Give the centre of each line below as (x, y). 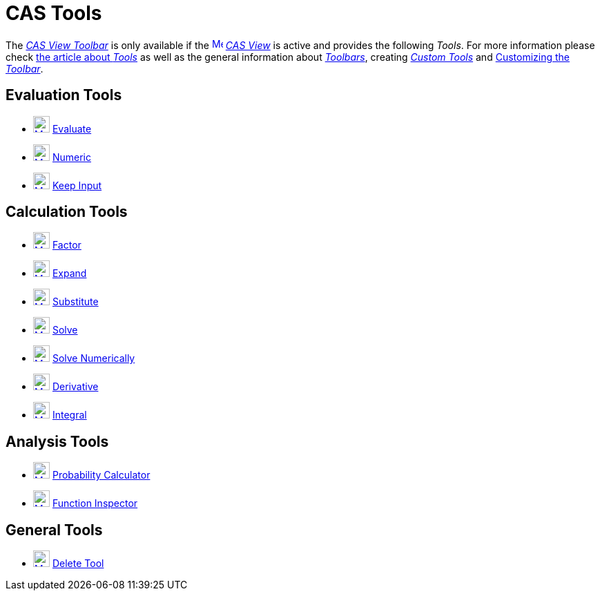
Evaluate (72, 128)
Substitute (75, 302)
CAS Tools (54, 13)
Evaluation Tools (64, 95)
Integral (69, 415)
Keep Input (77, 185)
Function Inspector (95, 503)
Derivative (75, 387)
